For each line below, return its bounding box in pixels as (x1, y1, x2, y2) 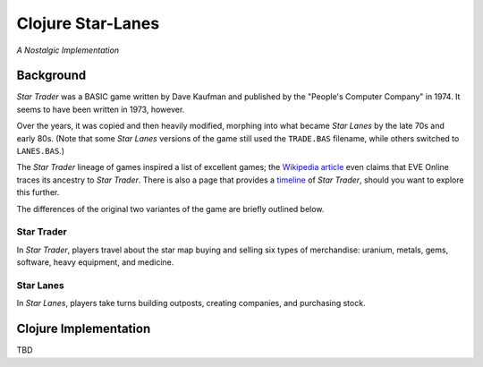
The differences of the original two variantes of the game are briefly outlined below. (16, 203, 325, 214)
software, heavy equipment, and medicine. (16, 257, 174, 268)
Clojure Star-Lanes (16, 13, 160, 33)
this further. (16, 187, 60, 198)
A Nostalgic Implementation (16, 45, 120, 55)
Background (16, 68, 87, 83)
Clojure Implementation (16, 321, 151, 337)
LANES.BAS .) (16, 146, 64, 157)
